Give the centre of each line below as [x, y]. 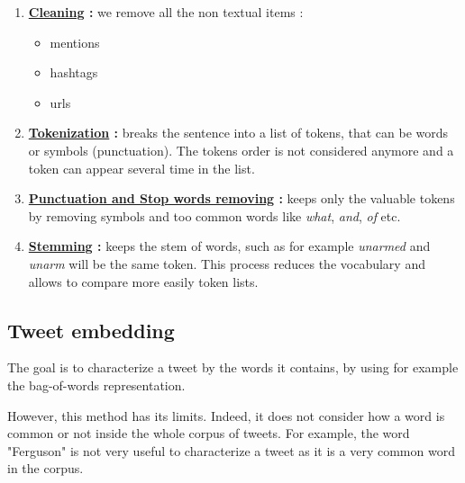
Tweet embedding [91, 330]
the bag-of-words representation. [96, 385]
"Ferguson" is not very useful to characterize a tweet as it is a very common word [231, 450]
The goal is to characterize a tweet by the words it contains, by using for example [233, 367]
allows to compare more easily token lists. [143, 281]
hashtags [74, 72]
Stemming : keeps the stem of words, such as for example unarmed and [229, 246]
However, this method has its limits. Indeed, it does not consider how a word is [226, 415]
